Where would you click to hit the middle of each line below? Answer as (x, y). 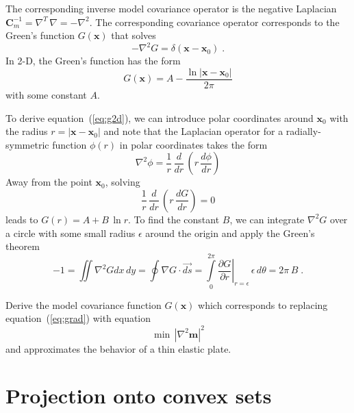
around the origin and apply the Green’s (230, 233)
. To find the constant (174, 219)
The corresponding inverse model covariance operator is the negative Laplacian (171, 8)
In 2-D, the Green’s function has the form (93, 61)
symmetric (27, 144)
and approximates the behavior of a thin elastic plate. (118, 348)
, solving (123, 182)
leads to (22, 219)
